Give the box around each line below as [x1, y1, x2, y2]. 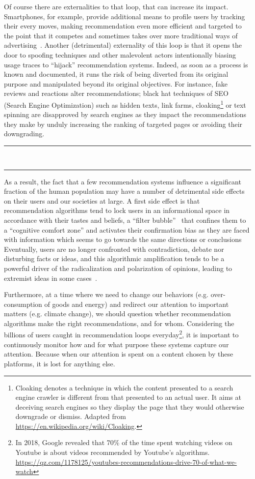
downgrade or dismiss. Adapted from [15, 411, 126, 421]
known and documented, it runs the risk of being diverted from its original [4, 69, 229, 79]
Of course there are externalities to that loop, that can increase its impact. [4, 1, 229, 11]
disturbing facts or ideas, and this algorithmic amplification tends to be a [4, 253, 225, 264]
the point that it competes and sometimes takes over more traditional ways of [4, 30, 238, 40]
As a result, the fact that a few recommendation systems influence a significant [4, 176, 241, 186]
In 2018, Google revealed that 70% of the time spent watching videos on [15, 437, 232, 448]
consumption [4, 299, 42, 309]
